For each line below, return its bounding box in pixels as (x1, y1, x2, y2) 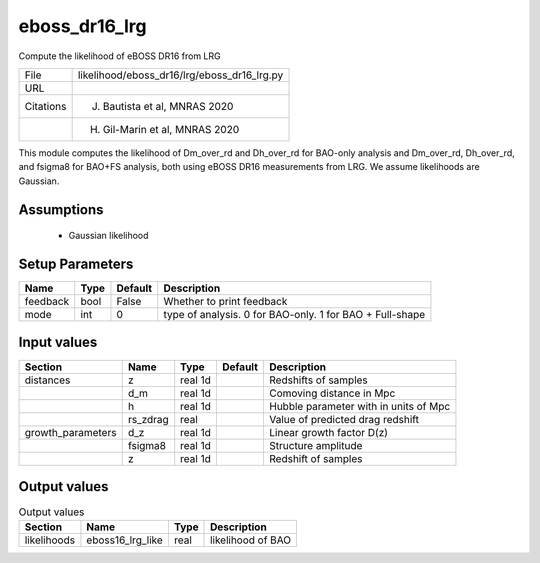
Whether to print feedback (163, 295, 288, 309)
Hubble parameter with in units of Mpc (269, 399, 451, 413)
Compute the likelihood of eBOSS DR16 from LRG (18, 50, 221, 62)
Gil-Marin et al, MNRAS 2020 (102, 122, 240, 136)
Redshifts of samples (269, 373, 369, 387)
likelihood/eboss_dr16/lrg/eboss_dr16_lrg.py (77, 68, 284, 82)
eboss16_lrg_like (86, 533, 164, 547)
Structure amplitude (269, 438, 363, 452)
